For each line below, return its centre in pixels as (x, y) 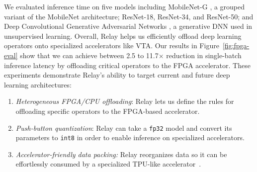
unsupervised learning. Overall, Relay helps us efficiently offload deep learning (123, 36)
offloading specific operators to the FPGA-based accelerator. (108, 111)
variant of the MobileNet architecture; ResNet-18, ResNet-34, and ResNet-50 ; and (129, 16)
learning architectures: (38, 84)
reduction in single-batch (204, 55)
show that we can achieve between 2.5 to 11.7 (89, 55)
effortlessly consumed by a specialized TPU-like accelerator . (108, 164)
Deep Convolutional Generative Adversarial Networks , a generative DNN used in (128, 26)
